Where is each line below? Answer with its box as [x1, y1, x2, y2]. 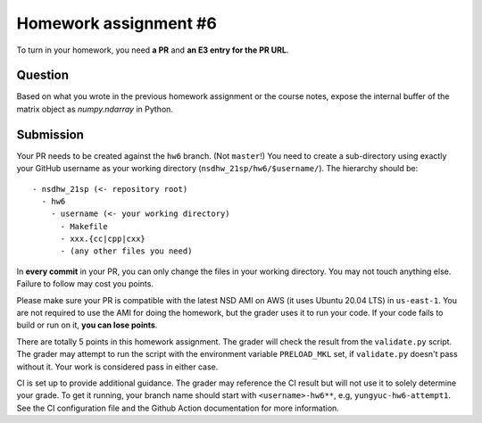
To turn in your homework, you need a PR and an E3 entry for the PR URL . [16, 45, 289, 55]
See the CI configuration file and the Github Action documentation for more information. [16, 402, 339, 413]
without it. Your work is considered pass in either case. [16, 361, 219, 372]
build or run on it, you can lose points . [16, 319, 158, 330]
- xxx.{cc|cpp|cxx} [60, 234, 146, 245]
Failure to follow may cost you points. [16, 278, 154, 289]
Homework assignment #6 [16, 13, 218, 33]
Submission [16, 127, 85, 142]
